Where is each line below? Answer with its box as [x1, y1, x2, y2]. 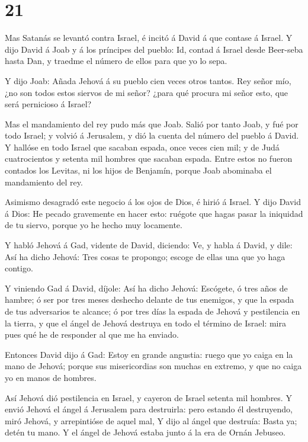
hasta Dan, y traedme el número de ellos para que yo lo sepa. [5, 55, 227, 67]
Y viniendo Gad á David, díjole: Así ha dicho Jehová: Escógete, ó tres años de [5, 281, 288, 294]
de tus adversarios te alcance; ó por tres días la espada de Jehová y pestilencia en [5, 305, 300, 317]
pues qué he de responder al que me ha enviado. [5, 328, 179, 341]
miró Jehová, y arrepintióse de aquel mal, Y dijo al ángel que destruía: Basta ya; [5, 414, 297, 427]
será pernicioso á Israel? [5, 98, 92, 110]
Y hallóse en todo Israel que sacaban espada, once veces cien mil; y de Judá [5, 140, 280, 153]
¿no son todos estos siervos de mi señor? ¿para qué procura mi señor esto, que [5, 86, 288, 98]
